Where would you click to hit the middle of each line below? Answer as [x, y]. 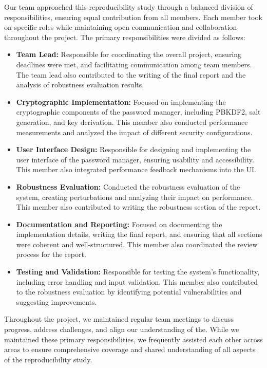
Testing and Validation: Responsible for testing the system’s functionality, [138, 272]
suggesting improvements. [56, 301]
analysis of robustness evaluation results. [80, 85]
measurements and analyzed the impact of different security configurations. [134, 132]
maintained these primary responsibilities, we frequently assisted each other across [133, 339]
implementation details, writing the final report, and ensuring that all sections [139, 234]
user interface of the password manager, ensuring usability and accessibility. [135, 159]
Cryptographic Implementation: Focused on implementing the [121, 102]
